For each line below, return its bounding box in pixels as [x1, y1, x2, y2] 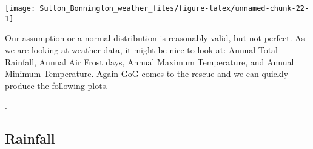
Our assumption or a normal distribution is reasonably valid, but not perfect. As [5, 31, 305, 44]
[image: [5, 4, 36, 13]
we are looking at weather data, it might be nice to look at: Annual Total [5, 43, 278, 56]
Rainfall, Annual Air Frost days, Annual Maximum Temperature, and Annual [5, 55, 294, 68]
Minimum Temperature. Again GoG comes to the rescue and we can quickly [5, 67, 289, 80]
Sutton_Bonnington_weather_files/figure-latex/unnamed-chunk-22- [39, 4, 309, 13]
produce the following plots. [5, 79, 109, 91]
